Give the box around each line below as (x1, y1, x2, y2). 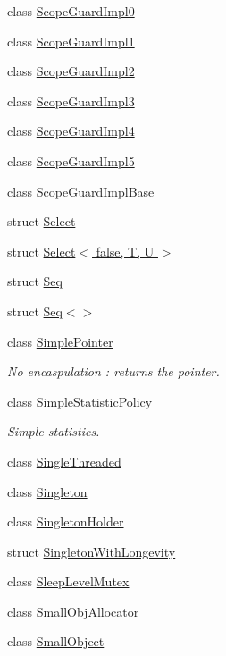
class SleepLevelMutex (7, 572, 130, 591)
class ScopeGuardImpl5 (7, 151, 135, 170)
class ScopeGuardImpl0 (7, 2, 135, 20)
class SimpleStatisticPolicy (7, 391, 153, 410)
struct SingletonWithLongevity (7, 542, 176, 560)
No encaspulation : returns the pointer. (7, 362, 220, 381)
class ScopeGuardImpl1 (7, 31, 135, 50)
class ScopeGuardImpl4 (7, 122, 135, 140)
